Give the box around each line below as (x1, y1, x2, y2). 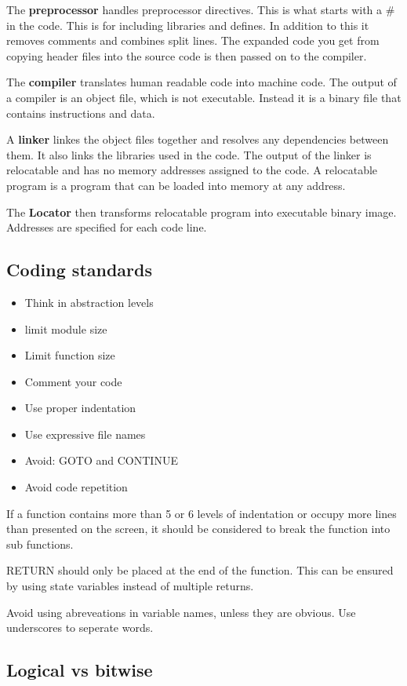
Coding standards (6, 257, 152, 282)
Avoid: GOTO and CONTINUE (24, 452, 178, 469)
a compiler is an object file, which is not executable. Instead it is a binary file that (6, 89, 402, 105)
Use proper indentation (24, 400, 136, 416)
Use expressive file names (24, 425, 146, 442)
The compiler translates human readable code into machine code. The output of (6, 74, 397, 90)
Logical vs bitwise (6, 658, 153, 682)
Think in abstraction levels (24, 294, 154, 310)
